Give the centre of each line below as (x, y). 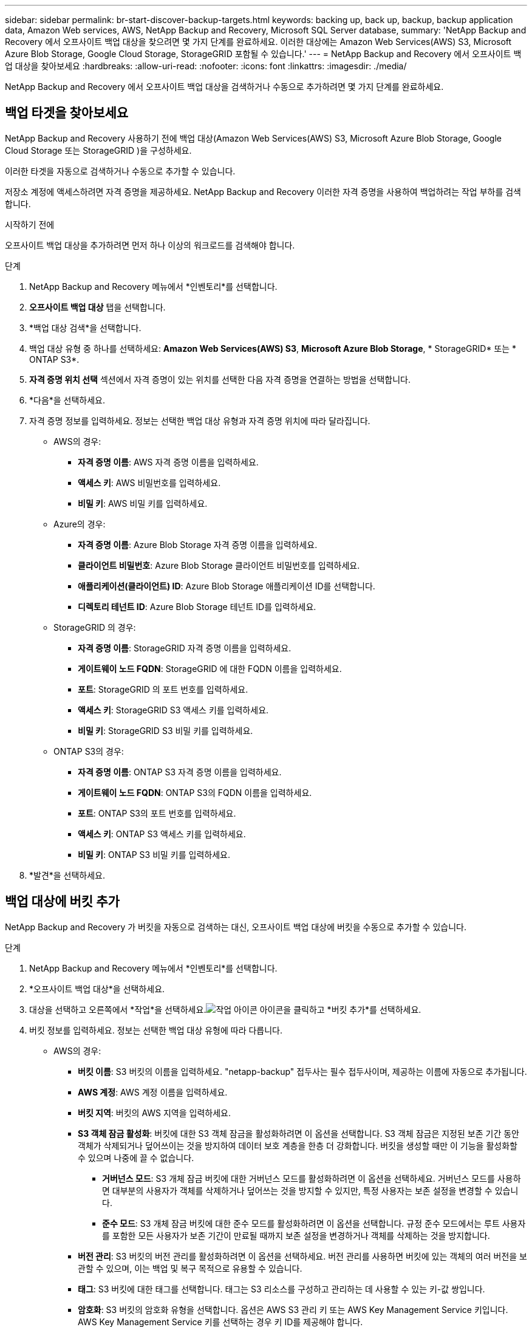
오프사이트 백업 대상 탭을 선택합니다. (97, 307)
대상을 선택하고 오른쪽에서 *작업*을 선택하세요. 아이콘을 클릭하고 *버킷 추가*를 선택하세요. (225, 1009)
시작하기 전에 (30, 224)
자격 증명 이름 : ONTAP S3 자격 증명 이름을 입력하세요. (180, 772)
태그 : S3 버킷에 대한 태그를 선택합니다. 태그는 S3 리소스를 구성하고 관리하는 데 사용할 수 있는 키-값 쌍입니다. (281, 1289)
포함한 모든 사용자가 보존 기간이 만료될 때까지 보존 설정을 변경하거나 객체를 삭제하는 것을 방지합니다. (301, 1235)
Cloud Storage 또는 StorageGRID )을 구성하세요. (98, 150)
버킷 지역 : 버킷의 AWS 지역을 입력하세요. (154, 1113)
